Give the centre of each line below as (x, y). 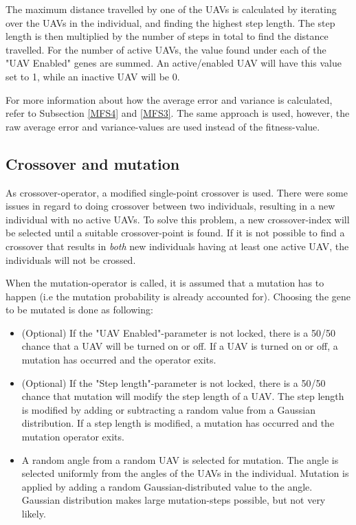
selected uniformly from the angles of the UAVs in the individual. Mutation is (185, 473)
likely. (34, 514)
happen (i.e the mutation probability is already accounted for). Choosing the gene (178, 296)
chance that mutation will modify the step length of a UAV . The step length (183, 396)
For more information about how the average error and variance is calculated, (169, 99)
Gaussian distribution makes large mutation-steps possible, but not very (174, 500)
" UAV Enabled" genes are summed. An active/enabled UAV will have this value (174, 63)
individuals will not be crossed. (71, 259)
